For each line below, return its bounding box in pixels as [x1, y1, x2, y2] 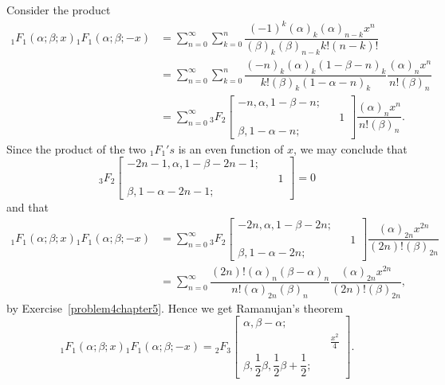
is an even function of [178, 140, 284, 157]
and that [6, 199, 49, 216]
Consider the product [6, 2, 111, 17]
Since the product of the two [6, 140, 147, 157]
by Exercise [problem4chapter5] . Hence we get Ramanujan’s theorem [6, 299, 344, 316]
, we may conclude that [293, 140, 408, 157]
